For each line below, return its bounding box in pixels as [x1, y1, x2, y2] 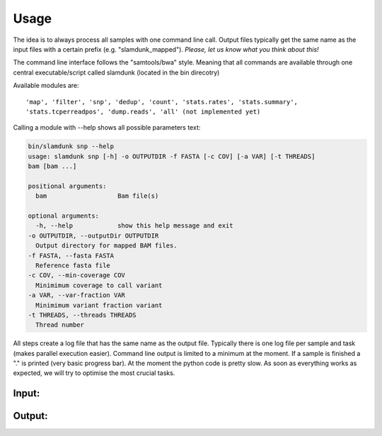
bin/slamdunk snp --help [28, 142, 115, 150]
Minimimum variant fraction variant [35, 301, 163, 309]
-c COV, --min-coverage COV [28, 272, 125, 279]
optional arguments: [28, 212, 99, 220]
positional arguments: [28, 181, 107, 190]
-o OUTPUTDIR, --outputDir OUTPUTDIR [28, 231, 159, 240]
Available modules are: [13, 82, 79, 90]
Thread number [35, 321, 85, 329]
